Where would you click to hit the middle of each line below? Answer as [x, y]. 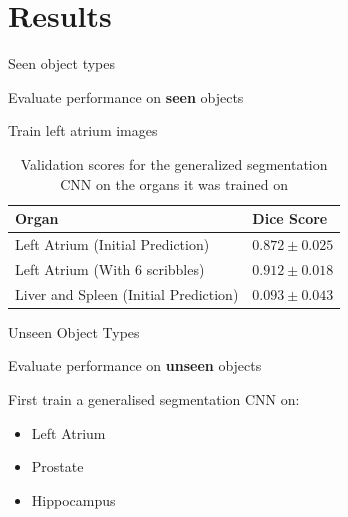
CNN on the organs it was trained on [174, 183]
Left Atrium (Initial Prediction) [112, 243]
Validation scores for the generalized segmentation [174, 163]
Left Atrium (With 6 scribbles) [110, 268]
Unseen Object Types [74, 331]
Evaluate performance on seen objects [126, 96]
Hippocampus [73, 499]
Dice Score [290, 218]
